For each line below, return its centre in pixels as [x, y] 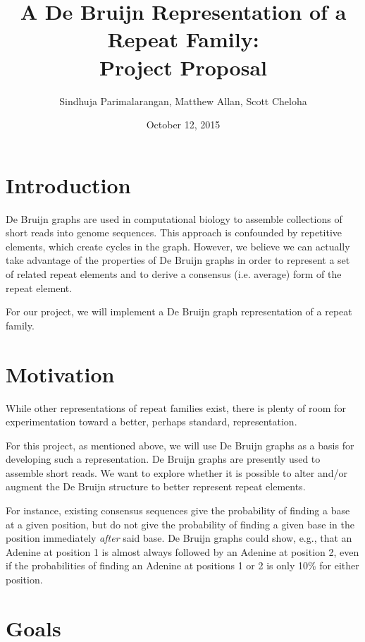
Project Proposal [183, 67]
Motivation [60, 374]
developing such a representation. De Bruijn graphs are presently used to [163, 459]
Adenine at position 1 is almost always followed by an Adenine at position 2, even [182, 551]
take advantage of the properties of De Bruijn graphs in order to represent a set [178, 260]
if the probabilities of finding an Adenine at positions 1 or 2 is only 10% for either [182, 565]
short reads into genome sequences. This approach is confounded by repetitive [174, 232]
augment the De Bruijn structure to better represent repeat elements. [156, 486]
